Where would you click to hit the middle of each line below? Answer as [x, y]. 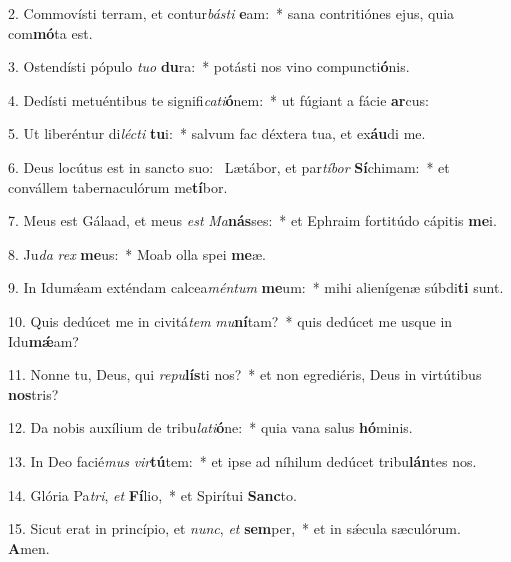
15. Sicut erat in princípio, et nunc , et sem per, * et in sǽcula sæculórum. [234, 528]
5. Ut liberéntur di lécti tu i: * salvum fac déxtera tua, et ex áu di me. [217, 133]
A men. [29, 547]
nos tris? [33, 393]
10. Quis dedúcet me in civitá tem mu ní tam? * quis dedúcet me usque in [230, 320]
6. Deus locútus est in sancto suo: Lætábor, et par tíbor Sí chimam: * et [229, 166]
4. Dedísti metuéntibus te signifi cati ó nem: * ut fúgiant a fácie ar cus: [218, 99]
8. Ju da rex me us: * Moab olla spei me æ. [137, 253]
